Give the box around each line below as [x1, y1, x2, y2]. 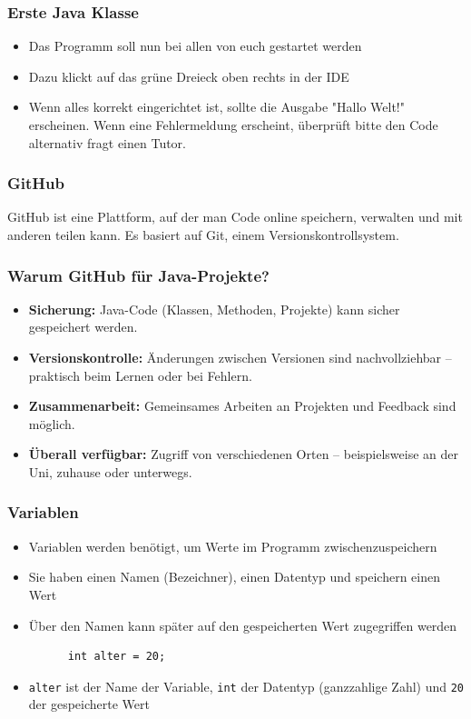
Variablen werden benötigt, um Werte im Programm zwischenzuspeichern [28, 536, 437, 555]
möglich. [28, 414, 75, 433]
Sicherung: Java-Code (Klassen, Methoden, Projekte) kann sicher [28, 299, 400, 318]
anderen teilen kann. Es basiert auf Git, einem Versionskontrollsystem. [7, 225, 399, 244]
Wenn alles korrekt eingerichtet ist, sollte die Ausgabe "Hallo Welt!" [28, 97, 405, 116]
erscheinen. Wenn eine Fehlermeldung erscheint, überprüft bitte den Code [28, 115, 438, 134]
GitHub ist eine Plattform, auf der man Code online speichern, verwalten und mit [7, 207, 463, 226]
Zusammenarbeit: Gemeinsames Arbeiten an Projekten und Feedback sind [28, 396, 456, 415]
